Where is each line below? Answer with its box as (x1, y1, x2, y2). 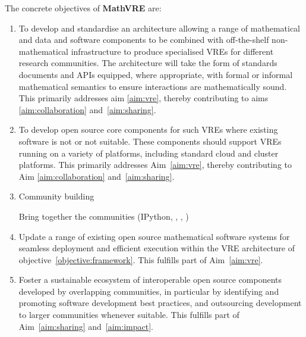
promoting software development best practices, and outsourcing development (18, 297, 302, 309)
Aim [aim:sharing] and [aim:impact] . (18, 320, 153, 332)
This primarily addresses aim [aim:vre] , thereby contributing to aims (18, 92, 269, 104)
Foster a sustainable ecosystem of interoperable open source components (18, 273, 282, 286)
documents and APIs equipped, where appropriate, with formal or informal (18, 68, 293, 80)
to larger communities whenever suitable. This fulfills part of (18, 308, 239, 321)
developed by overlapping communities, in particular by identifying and (18, 285, 279, 297)
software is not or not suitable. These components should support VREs (18, 135, 282, 147)
